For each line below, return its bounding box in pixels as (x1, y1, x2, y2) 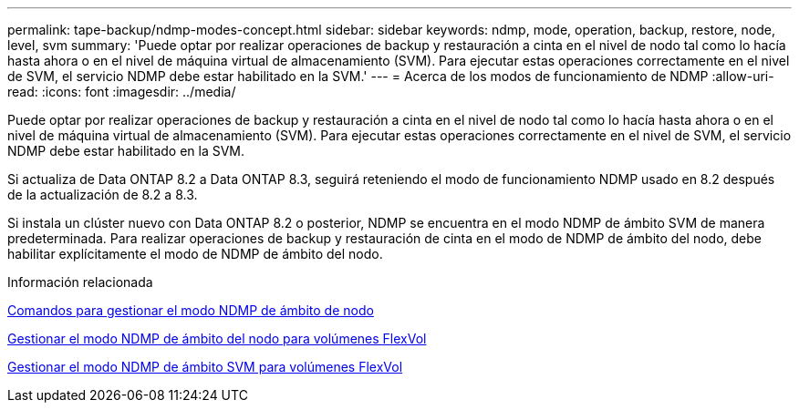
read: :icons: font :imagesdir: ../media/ (7, 84, 236, 99)
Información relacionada (7, 274, 153, 290)
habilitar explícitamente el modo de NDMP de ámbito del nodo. (7, 246, 383, 261)
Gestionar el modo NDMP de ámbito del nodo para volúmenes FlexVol (7, 331, 427, 346)
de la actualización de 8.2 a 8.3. (7, 187, 198, 202)
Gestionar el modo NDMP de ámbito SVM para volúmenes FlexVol (7, 359, 403, 374)
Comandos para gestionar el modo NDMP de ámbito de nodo (7, 302, 374, 318)
